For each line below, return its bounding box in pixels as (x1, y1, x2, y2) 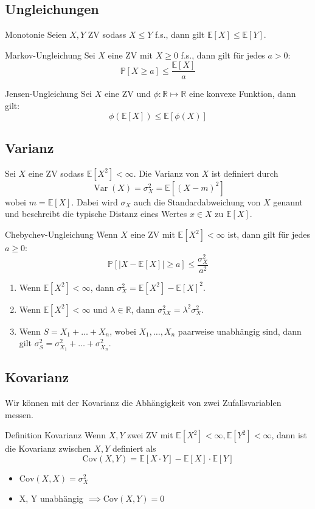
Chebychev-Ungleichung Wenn (5, 228, 118, 241)
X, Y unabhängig (19, 492, 83, 505)
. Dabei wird (71, 195, 118, 208)
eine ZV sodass (28, 166, 85, 179)
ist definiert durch (211, 166, 279, 179)
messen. (5, 408, 33, 421)
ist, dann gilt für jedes (227, 228, 310, 241)
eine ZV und (104, 87, 151, 100)
